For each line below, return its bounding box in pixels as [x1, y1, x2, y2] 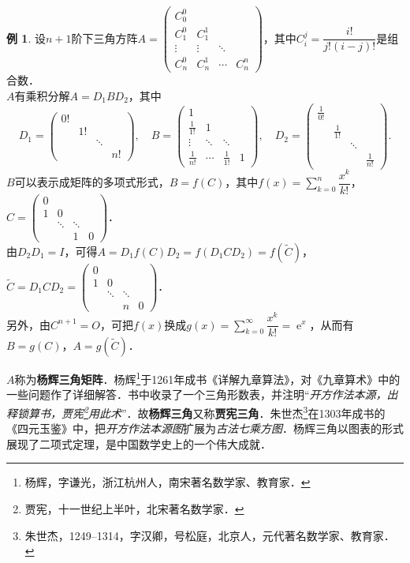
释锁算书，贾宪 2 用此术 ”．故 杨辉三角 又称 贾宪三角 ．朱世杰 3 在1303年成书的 [6, 402, 386, 421]
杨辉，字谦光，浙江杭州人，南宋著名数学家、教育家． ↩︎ [24, 474, 311, 490]
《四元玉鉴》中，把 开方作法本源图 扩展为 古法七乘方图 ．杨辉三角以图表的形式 [6, 420, 404, 437]
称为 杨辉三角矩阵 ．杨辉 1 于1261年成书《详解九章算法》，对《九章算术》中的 [14, 369, 401, 387]
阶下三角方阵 [71, 29, 138, 46]
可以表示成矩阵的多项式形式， [14, 174, 170, 190]
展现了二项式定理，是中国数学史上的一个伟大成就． [6, 435, 271, 452]
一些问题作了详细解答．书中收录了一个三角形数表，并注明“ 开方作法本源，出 [6, 386, 398, 403]
